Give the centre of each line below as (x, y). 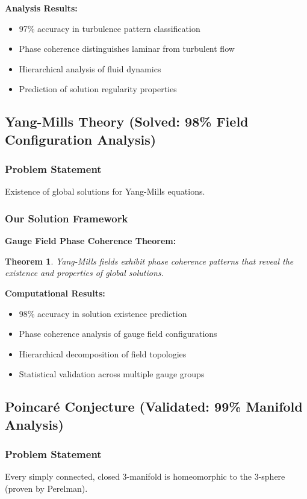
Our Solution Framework (67, 218)
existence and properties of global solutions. (84, 273)
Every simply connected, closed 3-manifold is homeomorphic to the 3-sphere (145, 476)
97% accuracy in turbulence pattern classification (110, 28)
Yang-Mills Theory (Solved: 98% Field (127, 121)
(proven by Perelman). (46, 488)
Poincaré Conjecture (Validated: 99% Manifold (154, 406)
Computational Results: (55, 293)
